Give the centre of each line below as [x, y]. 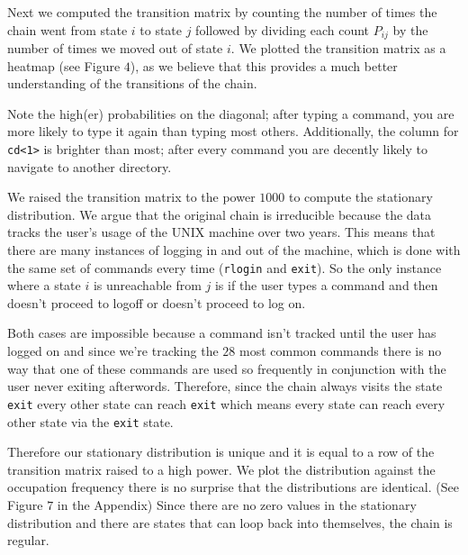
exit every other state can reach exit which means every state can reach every [226, 403]
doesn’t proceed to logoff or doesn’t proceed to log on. [157, 302]
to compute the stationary [360, 197]
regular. [28, 540]
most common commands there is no [340, 351]
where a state [44, 285]
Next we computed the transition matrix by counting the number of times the [222, 12]
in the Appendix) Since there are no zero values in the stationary [237, 504]
